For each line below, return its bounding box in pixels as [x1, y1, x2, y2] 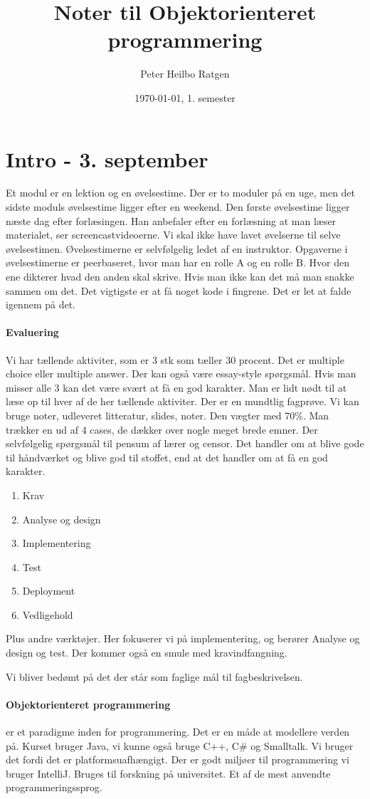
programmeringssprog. [6, 780, 102, 795]
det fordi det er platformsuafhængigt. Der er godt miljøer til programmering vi [6, 752, 349, 767]
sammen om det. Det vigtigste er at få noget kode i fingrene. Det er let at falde [6, 283, 351, 298]
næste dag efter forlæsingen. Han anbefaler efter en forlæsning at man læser [6, 213, 337, 228]
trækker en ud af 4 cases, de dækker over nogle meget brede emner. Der [6, 422, 318, 437]
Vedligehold [22, 607, 73, 622]
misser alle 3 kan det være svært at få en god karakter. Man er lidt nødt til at [6, 380, 347, 395]
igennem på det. [6, 297, 75, 312]
